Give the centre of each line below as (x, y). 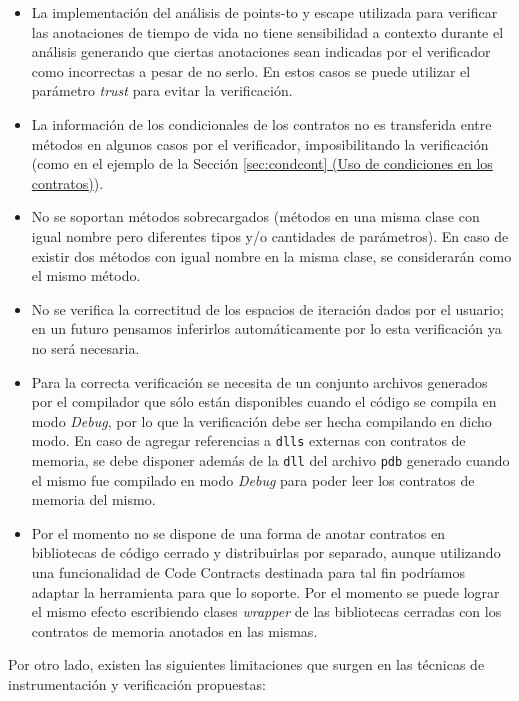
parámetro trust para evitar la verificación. (162, 90)
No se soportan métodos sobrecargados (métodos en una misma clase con (255, 216)
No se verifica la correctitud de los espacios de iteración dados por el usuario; (267, 308)
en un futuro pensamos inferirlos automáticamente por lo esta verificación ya (266, 328)
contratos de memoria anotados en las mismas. (174, 630)
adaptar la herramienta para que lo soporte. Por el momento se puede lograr (265, 591)
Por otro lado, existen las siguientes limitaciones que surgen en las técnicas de (246, 664)
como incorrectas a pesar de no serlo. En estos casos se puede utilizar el (251, 70)
